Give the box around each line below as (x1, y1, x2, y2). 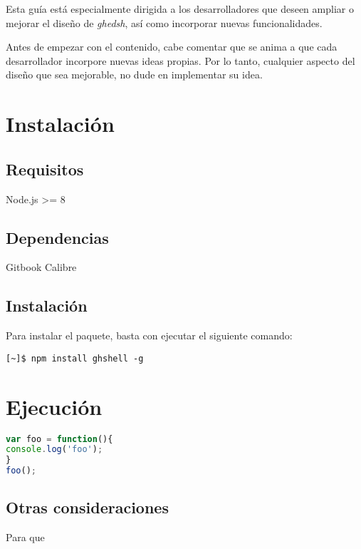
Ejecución (6, 391, 103, 421)
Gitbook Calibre (6, 260, 77, 274)
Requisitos (6, 158, 84, 180)
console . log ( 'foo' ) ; (6, 444, 103, 455)
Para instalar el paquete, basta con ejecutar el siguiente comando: (6, 328, 293, 343)
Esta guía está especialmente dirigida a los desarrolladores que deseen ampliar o (6, 1, 354, 16)
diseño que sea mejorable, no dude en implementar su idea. (6, 67, 263, 82)
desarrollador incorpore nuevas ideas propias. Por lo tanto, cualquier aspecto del (6, 53, 355, 68)
